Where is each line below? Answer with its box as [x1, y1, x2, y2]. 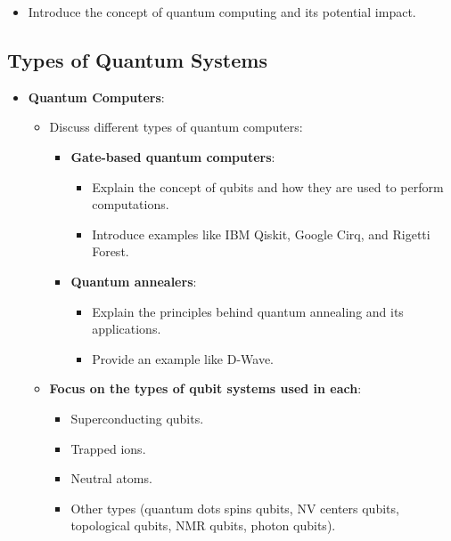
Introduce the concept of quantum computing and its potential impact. [28, 3, 416, 20]
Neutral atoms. [70, 469, 152, 488]
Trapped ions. [70, 439, 146, 457]
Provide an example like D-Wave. [92, 349, 274, 367]
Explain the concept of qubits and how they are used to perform [92, 177, 444, 196]
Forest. [92, 242, 129, 261]
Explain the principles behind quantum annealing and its [92, 302, 404, 320]
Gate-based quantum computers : [70, 147, 275, 166]
